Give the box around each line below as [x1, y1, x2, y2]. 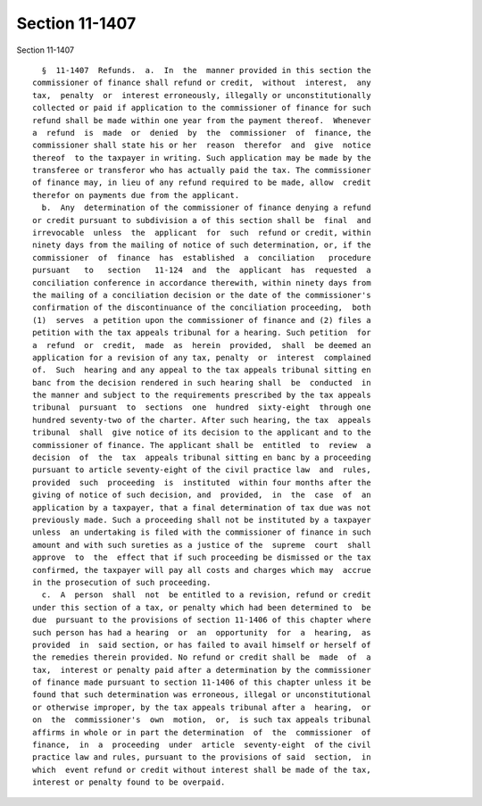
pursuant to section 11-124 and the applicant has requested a [32, 265, 371, 276]
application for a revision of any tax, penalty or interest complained [32, 353, 371, 362]
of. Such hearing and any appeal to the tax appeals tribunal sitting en [32, 365, 371, 375]
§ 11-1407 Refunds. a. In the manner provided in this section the [41, 65, 371, 75]
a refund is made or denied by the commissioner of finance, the [32, 128, 371, 137]
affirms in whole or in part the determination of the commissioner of [32, 727, 371, 737]
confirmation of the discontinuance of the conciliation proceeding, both [32, 303, 371, 312]
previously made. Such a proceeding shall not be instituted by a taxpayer [32, 515, 371, 525]
